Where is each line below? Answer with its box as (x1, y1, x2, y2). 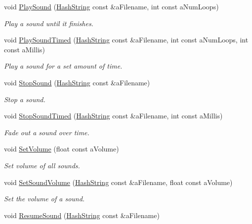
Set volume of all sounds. (4, 160, 80, 170)
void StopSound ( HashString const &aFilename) (4, 77, 150, 87)
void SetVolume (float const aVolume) (4, 144, 119, 154)
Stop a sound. (4, 94, 45, 104)
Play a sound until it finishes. (4, 18, 93, 28)
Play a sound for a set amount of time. (4, 61, 123, 71)
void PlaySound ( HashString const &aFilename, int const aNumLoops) (4, 1, 219, 11)
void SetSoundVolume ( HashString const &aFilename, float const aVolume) (4, 177, 233, 187)
